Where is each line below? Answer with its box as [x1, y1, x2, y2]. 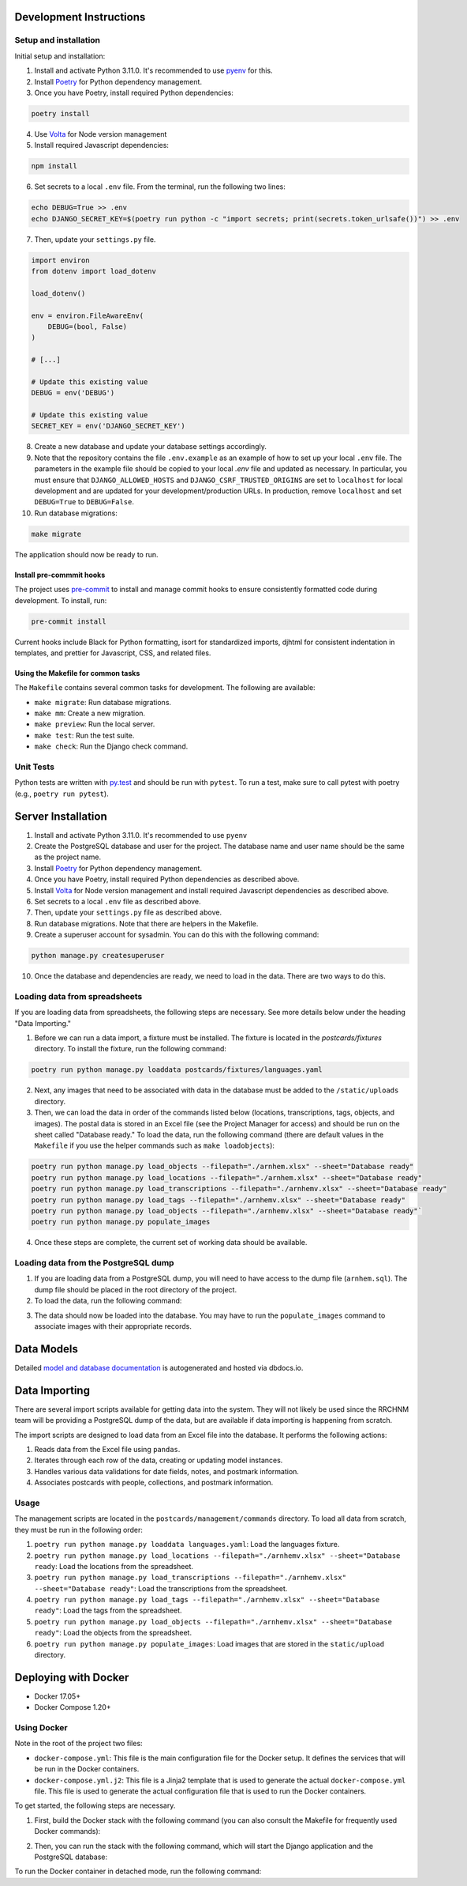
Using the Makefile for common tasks [14, 668, 140, 677]
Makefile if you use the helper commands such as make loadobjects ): [34, 1141, 275, 1150]
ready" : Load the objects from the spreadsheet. [34, 1628, 192, 1638]
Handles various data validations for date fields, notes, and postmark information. [34, 1466, 300, 1476]
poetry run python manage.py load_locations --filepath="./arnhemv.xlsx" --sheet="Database [34, 1551, 401, 1560]
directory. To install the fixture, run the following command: [34, 1044, 226, 1054]
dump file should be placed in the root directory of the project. [34, 1284, 237, 1294]
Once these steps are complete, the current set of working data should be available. [34, 1238, 308, 1247]
